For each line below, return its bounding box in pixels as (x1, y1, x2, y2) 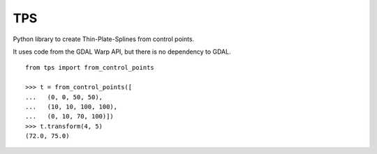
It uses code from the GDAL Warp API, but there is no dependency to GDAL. (13, 47, 231, 56)
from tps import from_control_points (25, 63, 155, 72)
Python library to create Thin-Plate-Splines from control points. (13, 35, 195, 43)
